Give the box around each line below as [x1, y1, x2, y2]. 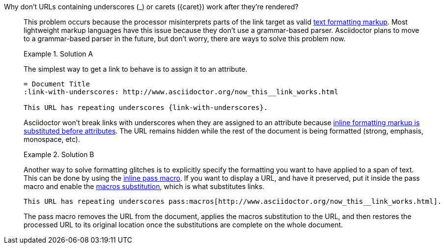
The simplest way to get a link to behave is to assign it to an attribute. [24, 65, 248, 73]
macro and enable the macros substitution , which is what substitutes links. [24, 182, 265, 191]
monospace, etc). [24, 135, 81, 143]
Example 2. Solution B [24, 150, 94, 159]
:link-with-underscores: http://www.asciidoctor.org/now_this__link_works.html [24, 88, 338, 96]
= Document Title [24, 80, 90, 88]
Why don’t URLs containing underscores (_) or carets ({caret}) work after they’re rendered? [4, 2, 299, 11]
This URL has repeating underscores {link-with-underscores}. [24, 104, 268, 111]
